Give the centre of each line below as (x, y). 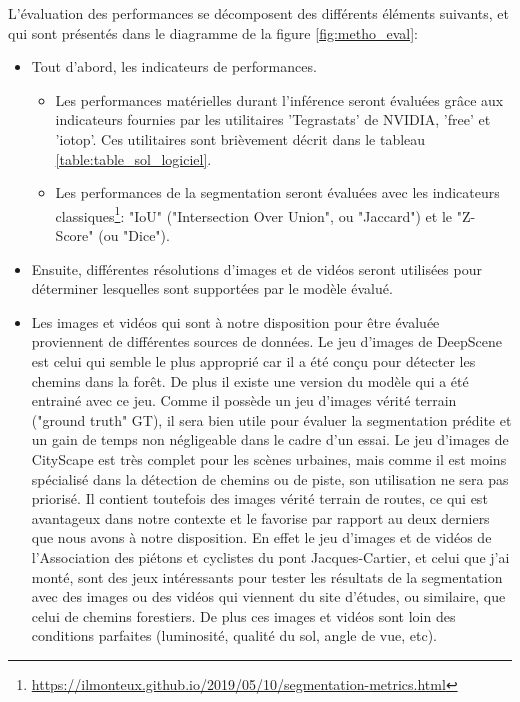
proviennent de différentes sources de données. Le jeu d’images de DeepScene (267, 341)
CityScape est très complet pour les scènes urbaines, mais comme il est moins (269, 458)
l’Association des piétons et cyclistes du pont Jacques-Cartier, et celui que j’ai (270, 556)
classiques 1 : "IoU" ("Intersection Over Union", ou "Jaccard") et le (254, 214)
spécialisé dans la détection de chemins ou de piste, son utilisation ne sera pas (270, 478)
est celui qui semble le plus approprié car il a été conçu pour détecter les (253, 360)
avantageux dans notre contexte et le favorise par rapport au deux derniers (260, 517)
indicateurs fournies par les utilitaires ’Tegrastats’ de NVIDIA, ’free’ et (273, 119)
